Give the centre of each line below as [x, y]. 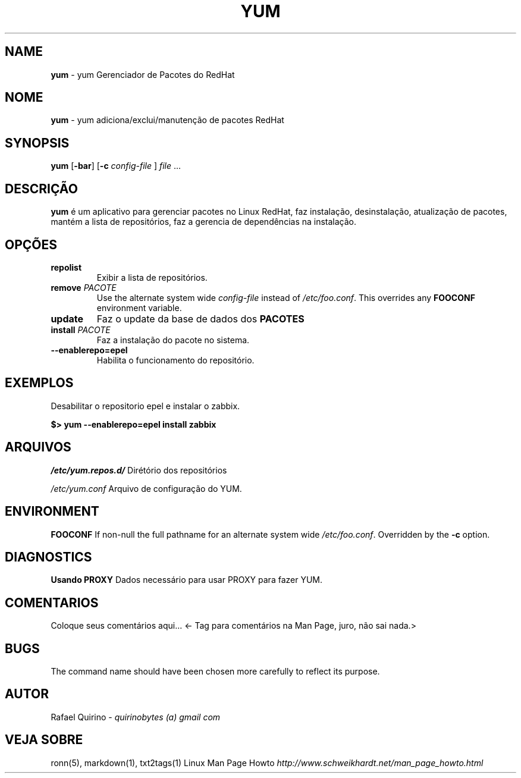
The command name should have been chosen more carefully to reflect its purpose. [215, 672]
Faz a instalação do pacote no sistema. [173, 340]
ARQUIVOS [38, 447]
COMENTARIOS [52, 603]
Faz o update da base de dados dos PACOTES [200, 319]
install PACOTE [81, 330]
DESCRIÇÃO [41, 189]
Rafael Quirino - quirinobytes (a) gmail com [136, 717]
